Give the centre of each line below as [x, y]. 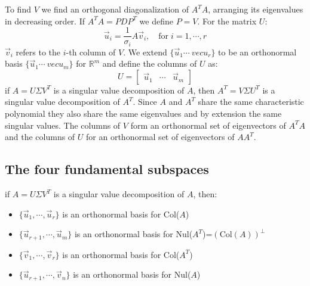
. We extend [145, 52]
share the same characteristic [251, 102]
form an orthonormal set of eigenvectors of [208, 125]
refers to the [38, 52]
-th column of [91, 52]
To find [18, 9]
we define [156, 21]
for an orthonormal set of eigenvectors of [160, 137]
